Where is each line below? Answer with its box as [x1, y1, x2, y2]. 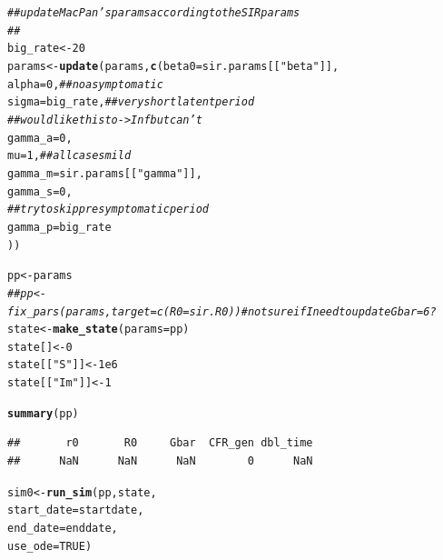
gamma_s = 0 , [7, 185, 73, 198]
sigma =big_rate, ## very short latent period [7, 95, 255, 109]
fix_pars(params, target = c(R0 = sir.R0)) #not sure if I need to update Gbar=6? [7, 305, 437, 318]
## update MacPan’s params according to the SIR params [7, 6, 300, 19]
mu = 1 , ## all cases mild [7, 149, 132, 163]
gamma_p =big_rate [7, 220, 112, 234]
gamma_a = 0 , [7, 131, 73, 145]
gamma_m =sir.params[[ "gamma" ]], [7, 166, 202, 180]
